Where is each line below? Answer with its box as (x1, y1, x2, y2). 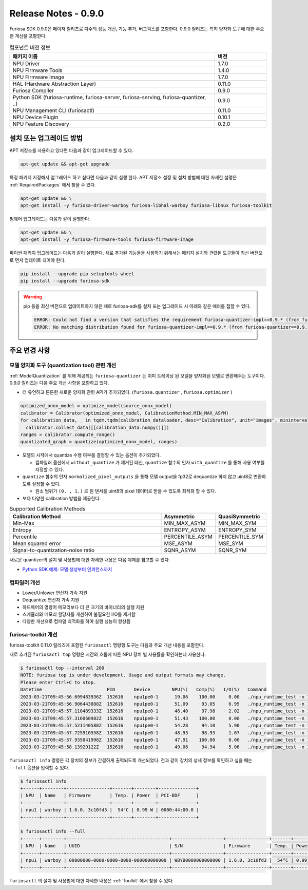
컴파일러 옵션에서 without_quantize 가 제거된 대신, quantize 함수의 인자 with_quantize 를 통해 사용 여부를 (35, 459, 265, 465)
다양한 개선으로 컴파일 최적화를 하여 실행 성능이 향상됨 (22, 618, 131, 624)
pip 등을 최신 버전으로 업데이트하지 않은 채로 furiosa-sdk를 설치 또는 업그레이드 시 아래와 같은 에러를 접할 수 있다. (23, 303, 251, 309)
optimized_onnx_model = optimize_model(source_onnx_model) (20, 403, 172, 409)
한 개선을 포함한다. (9, 32, 47, 39)
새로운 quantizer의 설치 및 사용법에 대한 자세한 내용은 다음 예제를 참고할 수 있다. (9, 557, 170, 563)
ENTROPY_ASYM (164, 526, 206, 534)
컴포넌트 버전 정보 (9, 44, 51, 51)
